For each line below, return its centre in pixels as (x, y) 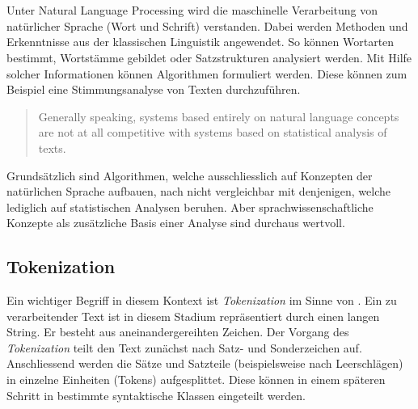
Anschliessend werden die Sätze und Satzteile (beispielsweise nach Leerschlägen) (205, 363)
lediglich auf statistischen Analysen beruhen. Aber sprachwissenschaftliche (190, 207)
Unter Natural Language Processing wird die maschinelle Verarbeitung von (192, 10)
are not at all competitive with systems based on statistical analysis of (213, 132)
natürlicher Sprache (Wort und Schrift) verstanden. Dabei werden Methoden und (207, 25)
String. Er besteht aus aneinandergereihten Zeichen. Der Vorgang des (178, 332)
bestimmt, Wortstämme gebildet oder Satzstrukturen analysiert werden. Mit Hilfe (209, 57)
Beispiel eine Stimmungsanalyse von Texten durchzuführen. (154, 89)
